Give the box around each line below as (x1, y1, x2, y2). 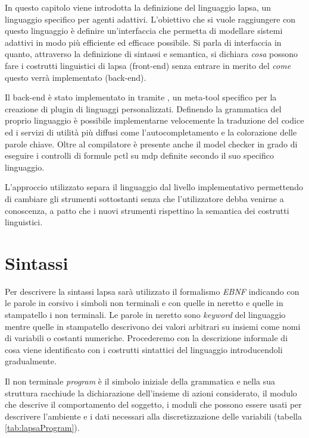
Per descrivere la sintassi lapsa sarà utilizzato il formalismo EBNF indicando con (5, 285, 299, 297)
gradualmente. (5, 355, 57, 367)
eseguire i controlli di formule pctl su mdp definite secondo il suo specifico (5, 149, 274, 162)
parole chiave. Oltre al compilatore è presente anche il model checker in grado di (5, 137, 298, 150)
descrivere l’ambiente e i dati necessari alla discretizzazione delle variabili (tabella (5, 409, 302, 422)
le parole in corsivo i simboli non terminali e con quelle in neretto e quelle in (5, 297, 283, 309)
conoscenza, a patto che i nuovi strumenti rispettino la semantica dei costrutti (5, 204, 289, 216)
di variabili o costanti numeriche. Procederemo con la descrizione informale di (5, 332, 288, 344)
